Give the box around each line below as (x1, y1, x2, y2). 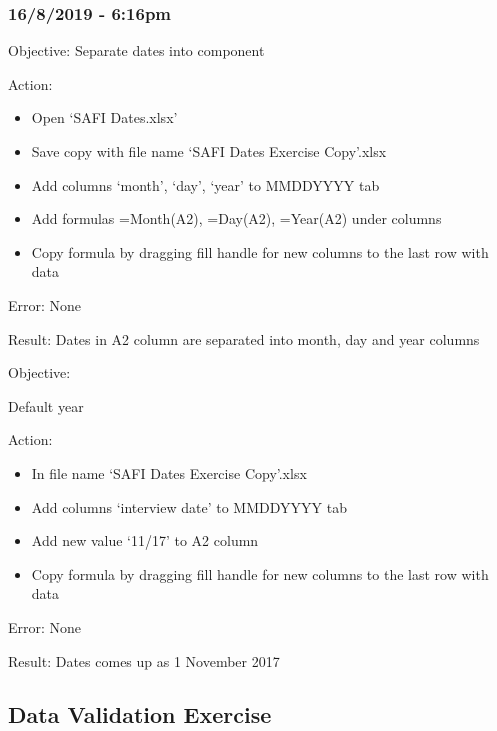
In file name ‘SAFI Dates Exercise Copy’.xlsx (31, 462, 307, 483)
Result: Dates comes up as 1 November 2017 (8, 650, 280, 671)
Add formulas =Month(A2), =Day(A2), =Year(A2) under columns (31, 208, 442, 229)
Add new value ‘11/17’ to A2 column (31, 530, 259, 551)
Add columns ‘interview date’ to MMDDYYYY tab (31, 496, 347, 517)
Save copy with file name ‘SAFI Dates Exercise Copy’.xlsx (31, 141, 387, 161)
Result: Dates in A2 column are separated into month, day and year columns (8, 328, 480, 349)
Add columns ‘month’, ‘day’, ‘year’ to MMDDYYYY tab (31, 174, 380, 195)
